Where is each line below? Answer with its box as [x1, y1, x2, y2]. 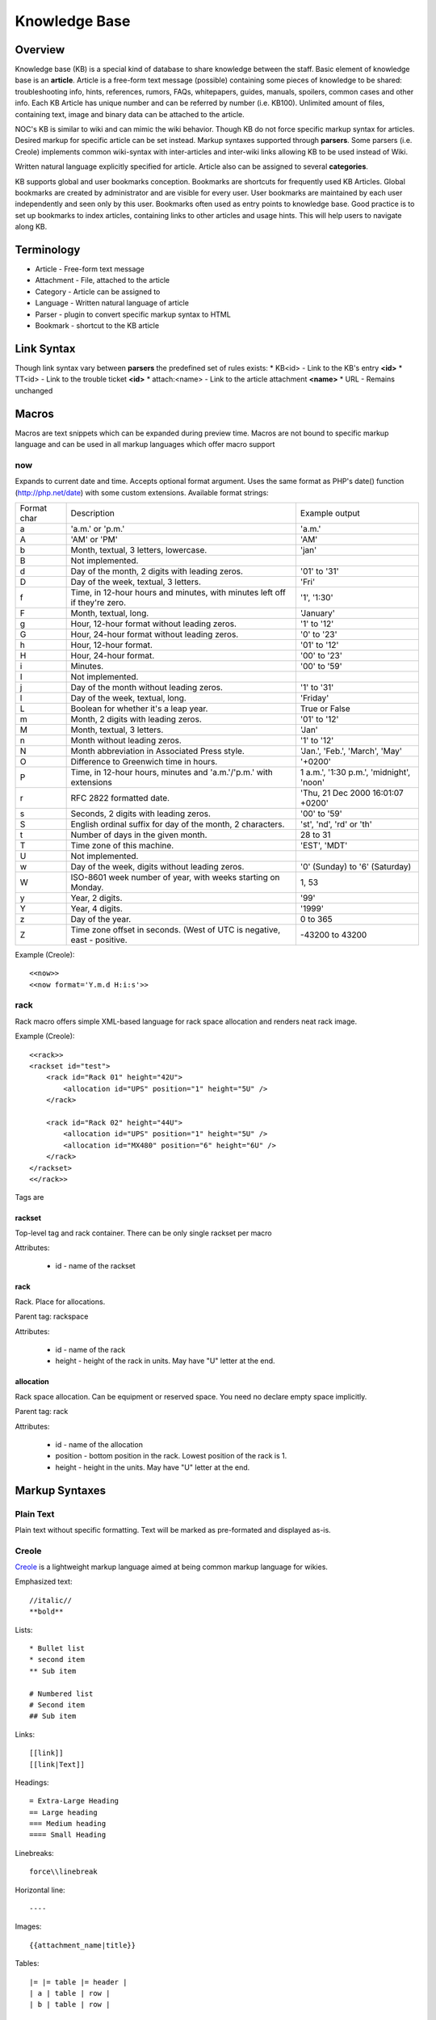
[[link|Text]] [29, 1760, 85, 1769]
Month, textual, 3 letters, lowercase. [70, 544, 208, 555]
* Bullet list [29, 1644, 85, 1653]
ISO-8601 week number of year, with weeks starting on [70, 871, 280, 882]
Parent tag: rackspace [15, 1311, 89, 1321]
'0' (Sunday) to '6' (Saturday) [300, 861, 412, 872]
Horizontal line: [15, 1885, 65, 1895]
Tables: [15, 1959, 40, 1968]
